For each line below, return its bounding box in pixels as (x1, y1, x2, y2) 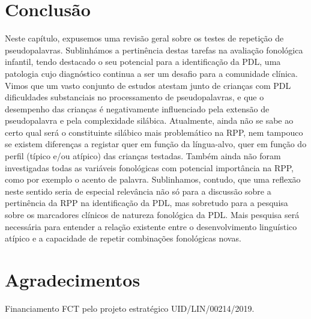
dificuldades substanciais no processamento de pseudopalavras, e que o (5, 91, 264, 103)
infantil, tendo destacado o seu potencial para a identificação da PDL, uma (5, 55, 281, 68)
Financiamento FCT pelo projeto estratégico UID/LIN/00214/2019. (5, 302, 255, 314)
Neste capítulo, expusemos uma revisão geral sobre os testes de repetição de (5, 32, 284, 44)
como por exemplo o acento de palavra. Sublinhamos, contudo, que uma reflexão (5, 173, 301, 186)
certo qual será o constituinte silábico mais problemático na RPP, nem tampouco (5, 126, 303, 138)
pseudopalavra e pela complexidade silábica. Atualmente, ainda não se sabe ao (5, 114, 294, 127)
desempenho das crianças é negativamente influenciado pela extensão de (5, 102, 270, 115)
